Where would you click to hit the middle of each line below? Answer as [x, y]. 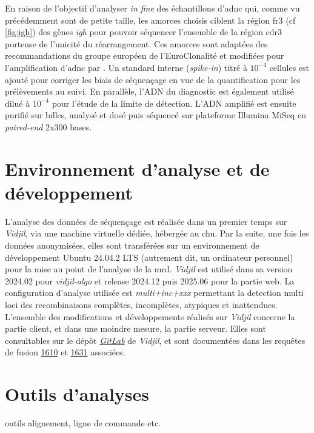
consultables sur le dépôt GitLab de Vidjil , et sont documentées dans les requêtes [155, 340]
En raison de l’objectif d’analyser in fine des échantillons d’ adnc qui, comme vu [152, 8]
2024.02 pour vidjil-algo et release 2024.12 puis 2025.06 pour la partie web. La [150, 280]
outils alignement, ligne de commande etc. [83, 423]
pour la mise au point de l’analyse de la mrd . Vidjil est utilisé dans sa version [149, 269]
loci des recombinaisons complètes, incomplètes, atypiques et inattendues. [141, 304]
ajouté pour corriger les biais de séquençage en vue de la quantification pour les [153, 79]
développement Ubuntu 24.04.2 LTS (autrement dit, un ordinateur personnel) [149, 257]
